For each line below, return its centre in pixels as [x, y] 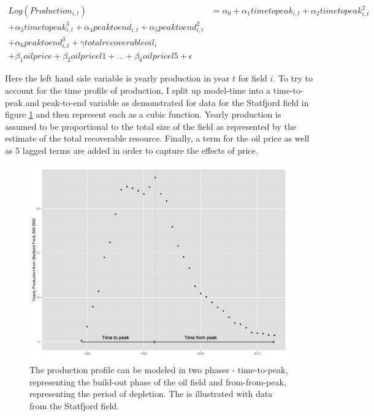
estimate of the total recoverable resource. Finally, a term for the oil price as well [157, 138]
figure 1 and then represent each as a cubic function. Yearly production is [143, 114]
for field [253, 78]
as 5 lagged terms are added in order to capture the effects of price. [132, 150]
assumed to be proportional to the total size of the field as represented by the [151, 126]
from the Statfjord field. [74, 405]
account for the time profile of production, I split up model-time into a [138, 90]
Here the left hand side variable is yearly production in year [117, 78]
